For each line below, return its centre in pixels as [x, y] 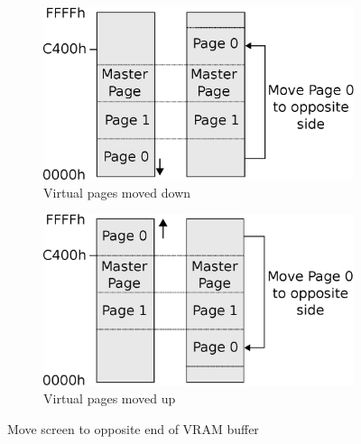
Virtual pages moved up [110, 398]
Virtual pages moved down [117, 192]
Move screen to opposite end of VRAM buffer [133, 428]
